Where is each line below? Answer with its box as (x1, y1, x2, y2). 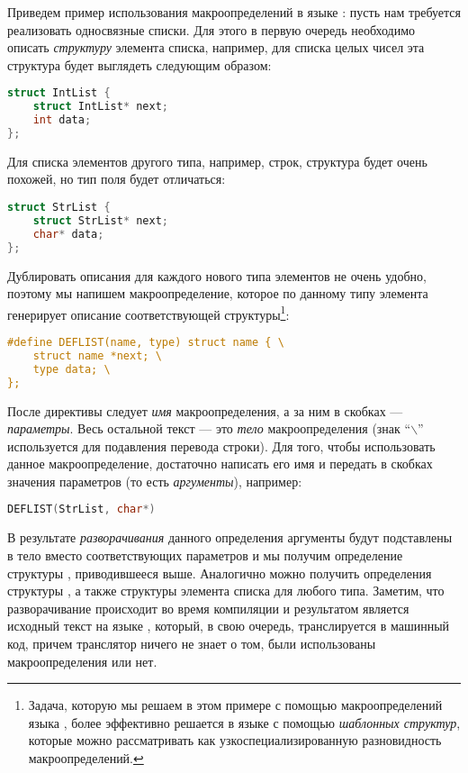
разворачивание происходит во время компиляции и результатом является (7, 598, 409, 617)
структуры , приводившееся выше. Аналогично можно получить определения (7, 563, 432, 582)
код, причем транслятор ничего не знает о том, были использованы (7, 633, 376, 652)
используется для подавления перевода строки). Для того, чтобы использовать (7, 436, 436, 455)
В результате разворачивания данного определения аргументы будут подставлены (7, 528, 453, 547)
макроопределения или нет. (7, 651, 157, 670)
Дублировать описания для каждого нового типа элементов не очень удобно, (7, 266, 427, 285)
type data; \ (32, 362, 111, 376)
